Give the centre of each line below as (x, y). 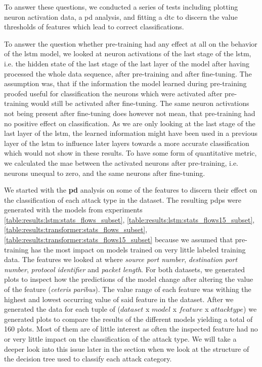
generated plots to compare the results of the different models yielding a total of (128, 319)
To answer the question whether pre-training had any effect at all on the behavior (131, 43)
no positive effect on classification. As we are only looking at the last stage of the (130, 123)
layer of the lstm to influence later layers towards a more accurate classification (127, 143)
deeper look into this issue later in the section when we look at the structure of (127, 348)
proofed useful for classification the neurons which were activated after (113, 93)
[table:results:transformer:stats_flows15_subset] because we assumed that (119, 240)
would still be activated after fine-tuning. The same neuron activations (140, 103)
